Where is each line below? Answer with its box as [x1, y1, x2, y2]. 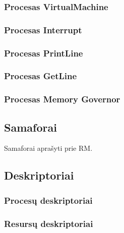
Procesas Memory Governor [4, 93, 120, 105]
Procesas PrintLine [4, 46, 83, 59]
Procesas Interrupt [4, 23, 82, 36]
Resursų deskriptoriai [4, 217, 93, 229]
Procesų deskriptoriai [4, 194, 93, 206]
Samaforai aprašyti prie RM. [4, 143, 93, 153]
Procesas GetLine [4, 70, 77, 82]
